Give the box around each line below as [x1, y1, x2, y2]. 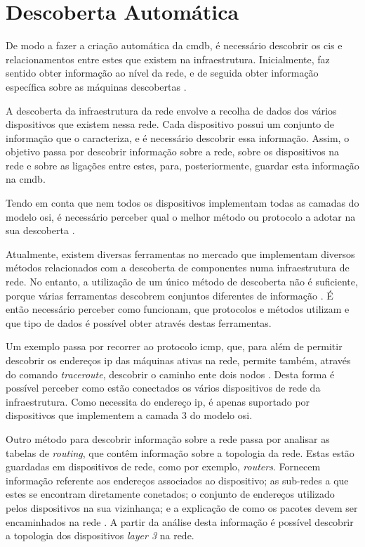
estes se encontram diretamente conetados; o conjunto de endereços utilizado [6, 487, 335, 501]
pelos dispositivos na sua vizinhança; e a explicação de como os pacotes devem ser [6, 500, 358, 515]
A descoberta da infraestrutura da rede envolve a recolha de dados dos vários [6, 103, 337, 117]
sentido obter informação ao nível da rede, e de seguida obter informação [6, 65, 319, 80]
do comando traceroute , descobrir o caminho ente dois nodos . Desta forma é [6, 366, 335, 381]
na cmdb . [6, 172, 46, 186]
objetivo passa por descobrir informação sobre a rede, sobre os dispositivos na [6, 144, 340, 159]
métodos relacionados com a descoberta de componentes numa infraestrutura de [6, 260, 350, 275]
